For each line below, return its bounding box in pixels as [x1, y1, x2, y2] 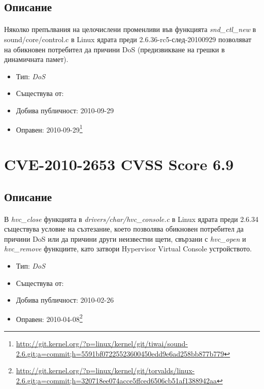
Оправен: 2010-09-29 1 [16, 122, 83, 135]
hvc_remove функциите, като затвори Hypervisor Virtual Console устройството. [4, 243, 252, 254]
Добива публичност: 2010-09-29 [16, 105, 114, 115]
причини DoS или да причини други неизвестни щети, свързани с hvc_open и [4, 233, 246, 244]
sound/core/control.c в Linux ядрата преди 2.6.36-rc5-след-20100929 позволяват [4, 34, 252, 44]
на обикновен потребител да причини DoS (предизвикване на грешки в [4, 44, 225, 54]
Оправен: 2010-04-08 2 [16, 312, 83, 324]
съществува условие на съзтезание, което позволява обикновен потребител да [4, 223, 244, 234]
